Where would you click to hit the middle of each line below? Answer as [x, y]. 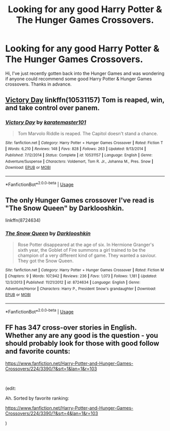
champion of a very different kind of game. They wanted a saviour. [87, 255]
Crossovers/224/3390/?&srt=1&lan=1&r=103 [51, 369]
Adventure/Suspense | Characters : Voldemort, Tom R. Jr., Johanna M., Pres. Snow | [79, 161]
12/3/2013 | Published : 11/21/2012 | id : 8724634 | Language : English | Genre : [73, 282]
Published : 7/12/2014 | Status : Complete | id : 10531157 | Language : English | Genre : [79, 155]
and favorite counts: [38, 351]
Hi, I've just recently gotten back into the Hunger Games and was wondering [85, 73]
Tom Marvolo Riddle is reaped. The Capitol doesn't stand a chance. [88, 133]
